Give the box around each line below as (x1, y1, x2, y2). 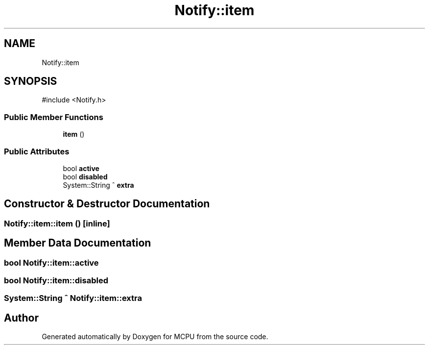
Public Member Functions (4, 112, 103, 122)
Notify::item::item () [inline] (4, 218, 110, 228)
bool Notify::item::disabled (4, 275, 108, 285)
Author (4, 311, 39, 324)
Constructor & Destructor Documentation (4, 198, 210, 210)
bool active (63, 164, 99, 173)
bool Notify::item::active (4, 257, 99, 268)
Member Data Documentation (4, 237, 151, 249)
